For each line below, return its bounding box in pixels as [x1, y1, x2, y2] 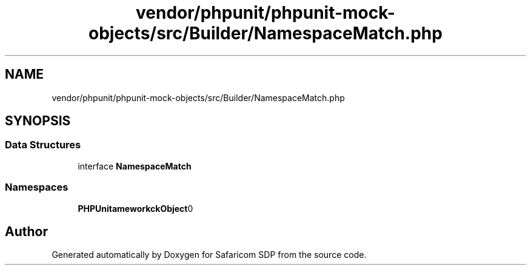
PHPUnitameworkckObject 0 [78, 203, 193, 214]
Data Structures [5, 139, 81, 151]
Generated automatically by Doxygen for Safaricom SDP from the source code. [52, 249, 367, 260]
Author [5, 223, 48, 239]
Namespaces [5, 181, 68, 194]
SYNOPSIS [5, 113, 71, 129]
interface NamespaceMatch [78, 160, 192, 171]
